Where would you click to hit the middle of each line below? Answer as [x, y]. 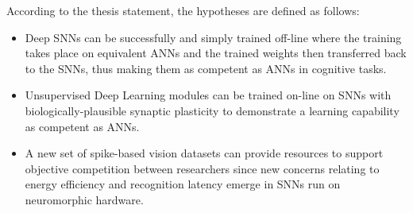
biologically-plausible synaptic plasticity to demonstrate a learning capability [212, 110]
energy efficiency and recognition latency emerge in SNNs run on [183, 184]
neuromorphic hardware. [84, 199]
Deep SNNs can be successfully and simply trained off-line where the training [213, 37]
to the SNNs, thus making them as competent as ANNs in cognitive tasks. [206, 68]
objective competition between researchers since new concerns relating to [202, 168]
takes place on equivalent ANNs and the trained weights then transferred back [216, 53]
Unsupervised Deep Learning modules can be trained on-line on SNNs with [208, 95]
